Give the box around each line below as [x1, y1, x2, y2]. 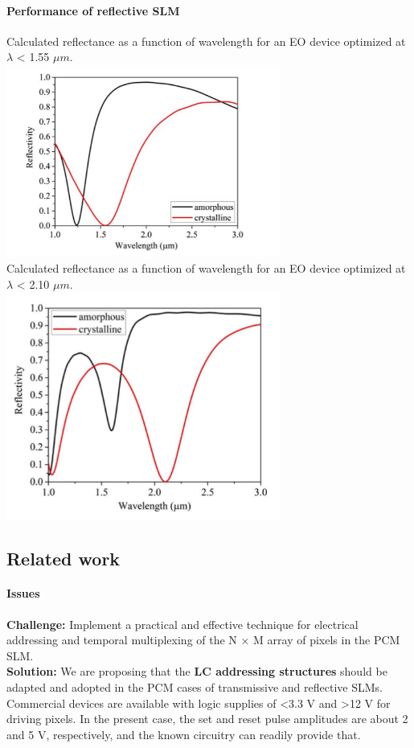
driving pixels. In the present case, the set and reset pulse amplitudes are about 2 [6, 710, 408, 727]
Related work [6, 545, 121, 570]
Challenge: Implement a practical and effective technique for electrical [6, 615, 359, 632]
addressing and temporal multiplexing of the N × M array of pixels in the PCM [6, 631, 400, 648]
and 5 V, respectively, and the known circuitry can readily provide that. [6, 725, 361, 742]
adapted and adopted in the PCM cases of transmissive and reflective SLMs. [6, 679, 383, 696]
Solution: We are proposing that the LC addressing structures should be [6, 663, 387, 680]
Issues [6, 585, 40, 602]
